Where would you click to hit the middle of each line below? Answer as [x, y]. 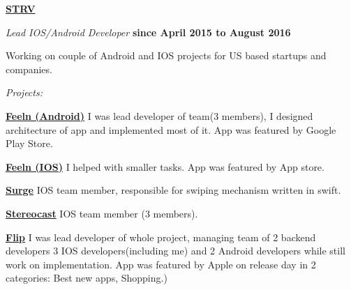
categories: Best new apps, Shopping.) [87, 278]
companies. [29, 69]
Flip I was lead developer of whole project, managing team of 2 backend [161, 237]
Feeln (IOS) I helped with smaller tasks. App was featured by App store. [165, 166]
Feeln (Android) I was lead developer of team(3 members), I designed [159, 115]
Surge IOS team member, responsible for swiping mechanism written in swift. [173, 190]
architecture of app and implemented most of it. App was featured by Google [171, 129]
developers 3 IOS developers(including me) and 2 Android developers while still [175, 251]
